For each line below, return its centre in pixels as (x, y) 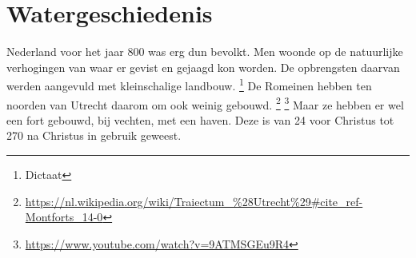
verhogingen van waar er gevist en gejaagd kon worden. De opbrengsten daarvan (203, 67)
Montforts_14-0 (64, 217)
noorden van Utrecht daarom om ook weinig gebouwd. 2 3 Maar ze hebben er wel (205, 103)
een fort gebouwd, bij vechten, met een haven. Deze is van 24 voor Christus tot (200, 119)
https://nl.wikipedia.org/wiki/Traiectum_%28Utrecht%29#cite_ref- (194, 201)
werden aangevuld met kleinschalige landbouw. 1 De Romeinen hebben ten (189, 84)
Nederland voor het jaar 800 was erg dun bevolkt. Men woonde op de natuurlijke (205, 52)
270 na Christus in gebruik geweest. (94, 135)
